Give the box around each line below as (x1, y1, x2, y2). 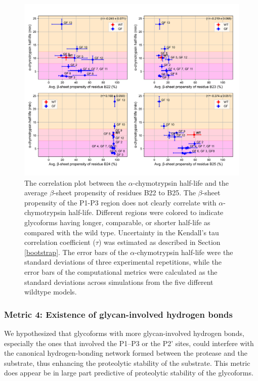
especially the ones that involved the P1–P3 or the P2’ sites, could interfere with (4, 337, 254, 348)
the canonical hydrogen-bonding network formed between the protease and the (4, 348, 247, 358)
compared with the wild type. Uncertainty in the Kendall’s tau (24, 227, 219, 237)
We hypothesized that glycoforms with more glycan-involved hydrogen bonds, (4, 328, 244, 338)
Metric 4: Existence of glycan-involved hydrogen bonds (4, 308, 233, 320)
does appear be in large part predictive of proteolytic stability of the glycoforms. (4, 367, 253, 378)
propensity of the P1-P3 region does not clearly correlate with (24, 197, 217, 207)
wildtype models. (24, 286, 77, 297)
